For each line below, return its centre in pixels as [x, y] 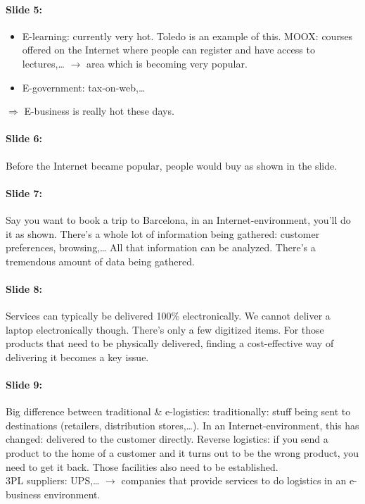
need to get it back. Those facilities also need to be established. [142, 466]
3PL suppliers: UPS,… [53, 480]
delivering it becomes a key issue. [77, 357]
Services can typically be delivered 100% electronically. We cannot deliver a [168, 316]
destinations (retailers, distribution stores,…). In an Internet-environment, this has [182, 425]
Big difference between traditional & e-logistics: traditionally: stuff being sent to [178, 411]
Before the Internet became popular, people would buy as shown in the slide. [172, 165]
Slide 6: [24, 138]
